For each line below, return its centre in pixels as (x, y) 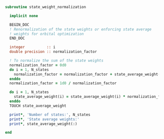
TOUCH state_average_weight (38, 106)
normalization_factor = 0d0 (38, 65)
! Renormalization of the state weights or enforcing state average (81, 29)
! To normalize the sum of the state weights (57, 61)
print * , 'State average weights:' (44, 119)
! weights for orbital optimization (47, 34)
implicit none (24, 16)
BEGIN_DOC (19, 24)
